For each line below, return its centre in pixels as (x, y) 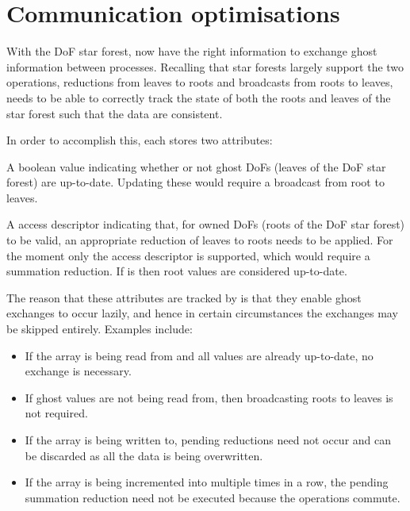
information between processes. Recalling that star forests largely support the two (205, 66)
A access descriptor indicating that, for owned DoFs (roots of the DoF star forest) (206, 224)
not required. (56, 413)
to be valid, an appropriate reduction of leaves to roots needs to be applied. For (200, 240)
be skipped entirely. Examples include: (100, 329)
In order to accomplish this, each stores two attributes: (140, 140)
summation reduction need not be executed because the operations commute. (213, 497)
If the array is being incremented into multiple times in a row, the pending (207, 482)
